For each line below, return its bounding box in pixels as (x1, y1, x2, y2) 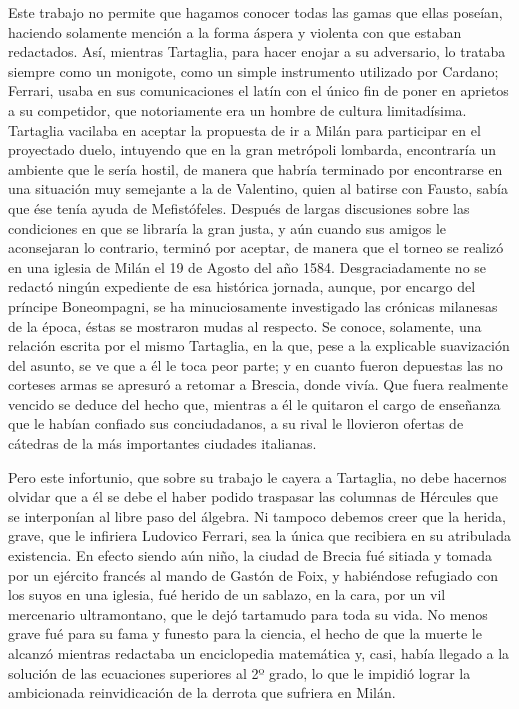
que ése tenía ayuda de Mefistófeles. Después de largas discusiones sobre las (8, 197, 470, 218)
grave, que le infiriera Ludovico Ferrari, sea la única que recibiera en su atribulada (8, 525, 511, 546)
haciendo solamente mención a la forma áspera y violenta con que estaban (8, 21, 462, 42)
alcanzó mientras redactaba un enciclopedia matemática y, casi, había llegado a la (8, 643, 510, 663)
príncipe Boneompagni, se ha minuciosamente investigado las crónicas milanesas (8, 295, 498, 316)
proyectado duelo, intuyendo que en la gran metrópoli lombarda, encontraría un (8, 139, 496, 160)
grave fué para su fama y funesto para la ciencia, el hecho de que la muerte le (8, 623, 482, 644)
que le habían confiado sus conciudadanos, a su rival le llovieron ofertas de (8, 413, 464, 434)
